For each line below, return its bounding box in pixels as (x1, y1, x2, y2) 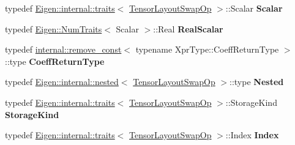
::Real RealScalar (153, 22, 223, 35)
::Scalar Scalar (225, 2, 283, 14)
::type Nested (230, 75, 284, 88)
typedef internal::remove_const (5, 43, 122, 56)
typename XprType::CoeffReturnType (135, 43, 279, 56)
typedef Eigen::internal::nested (5, 75, 119, 88)
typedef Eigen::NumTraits (5, 22, 102, 35)
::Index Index (225, 128, 279, 141)
